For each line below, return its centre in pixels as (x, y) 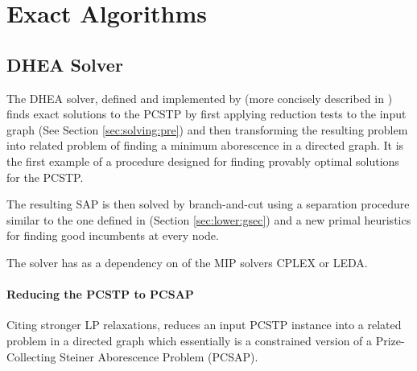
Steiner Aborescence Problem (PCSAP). (159, 356)
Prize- (390, 340)
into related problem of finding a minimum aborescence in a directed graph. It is (205, 145)
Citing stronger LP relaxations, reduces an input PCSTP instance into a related (204, 325)
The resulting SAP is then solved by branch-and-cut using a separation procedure (208, 204)
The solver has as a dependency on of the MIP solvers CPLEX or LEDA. (187, 262)
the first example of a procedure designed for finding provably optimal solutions (203, 161)
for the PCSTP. (45, 177)
